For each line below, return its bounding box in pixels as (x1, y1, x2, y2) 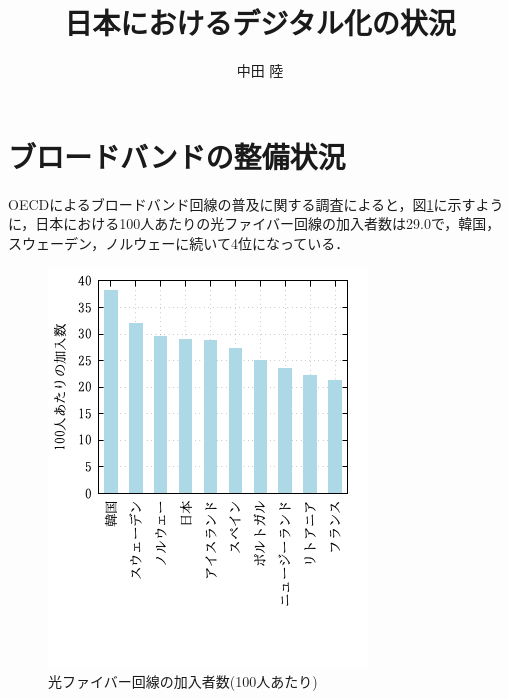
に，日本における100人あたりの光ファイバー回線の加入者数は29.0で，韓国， (8, 213, 501, 234)
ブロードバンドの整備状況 (8, 135, 346, 176)
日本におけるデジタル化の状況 (64, 2, 456, 43)
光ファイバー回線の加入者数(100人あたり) (48, 671, 318, 692)
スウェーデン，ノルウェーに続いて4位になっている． (8, 232, 350, 253)
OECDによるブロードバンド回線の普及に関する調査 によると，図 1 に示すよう (8, 193, 504, 214)
